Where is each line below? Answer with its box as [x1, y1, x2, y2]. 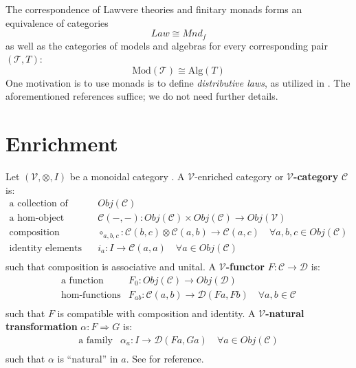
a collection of [9, 199, 68, 209]
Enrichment [5, 129, 118, 158]
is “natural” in [57, 351, 118, 365]
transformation [5, 319, 78, 334]
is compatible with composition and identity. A [57, 305, 256, 320]
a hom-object [9, 213, 65, 224]
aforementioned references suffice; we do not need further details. [5, 89, 278, 103]
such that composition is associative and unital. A [5, 259, 216, 273]
